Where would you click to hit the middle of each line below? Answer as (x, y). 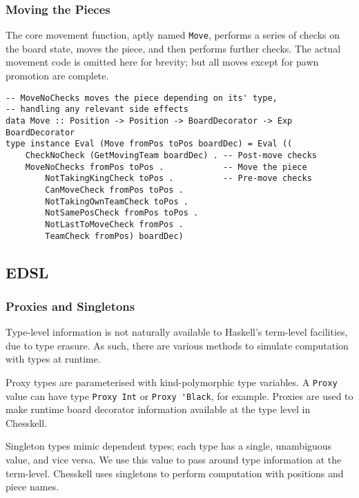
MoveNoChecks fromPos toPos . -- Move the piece (166, 167)
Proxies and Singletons (70, 306)
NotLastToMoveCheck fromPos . (114, 224)
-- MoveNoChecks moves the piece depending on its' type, (142, 98)
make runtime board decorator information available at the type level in (158, 409)
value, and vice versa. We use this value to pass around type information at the (174, 460)
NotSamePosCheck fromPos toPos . (122, 213)
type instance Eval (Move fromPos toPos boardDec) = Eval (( (149, 144)
